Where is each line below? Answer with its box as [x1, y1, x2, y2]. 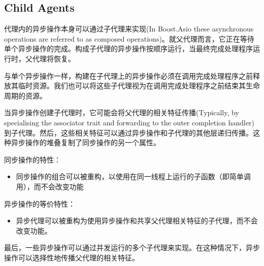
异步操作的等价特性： [4, 198, 75, 209]
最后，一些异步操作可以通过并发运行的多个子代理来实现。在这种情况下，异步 [4, 242, 260, 253]
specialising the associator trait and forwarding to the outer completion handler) [4, 117, 254, 127]
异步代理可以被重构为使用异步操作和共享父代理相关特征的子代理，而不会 [16, 215, 258, 226]
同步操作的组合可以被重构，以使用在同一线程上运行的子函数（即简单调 [16, 171, 251, 182]
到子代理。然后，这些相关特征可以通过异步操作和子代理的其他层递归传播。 [4, 127, 253, 138]
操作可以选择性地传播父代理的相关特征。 [4, 252, 139, 262]
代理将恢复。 [32, 53, 75, 63]
